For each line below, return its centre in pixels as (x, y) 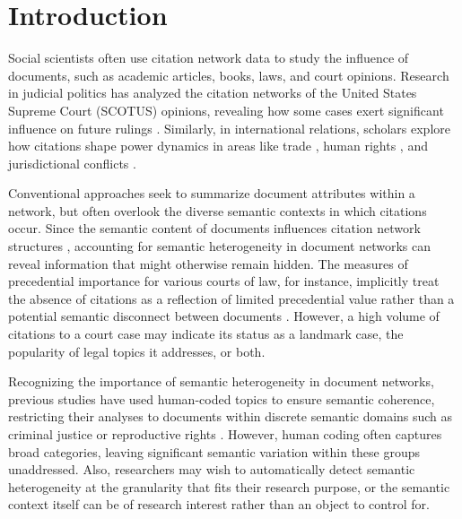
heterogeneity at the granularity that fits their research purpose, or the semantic (229, 486)
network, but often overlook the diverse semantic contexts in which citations (218, 210)
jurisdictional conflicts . (72, 163)
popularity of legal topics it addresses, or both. (137, 351)
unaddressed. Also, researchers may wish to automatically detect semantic (212, 469)
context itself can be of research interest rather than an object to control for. (219, 504)
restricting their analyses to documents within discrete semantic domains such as (231, 416)
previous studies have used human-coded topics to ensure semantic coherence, (222, 398)
